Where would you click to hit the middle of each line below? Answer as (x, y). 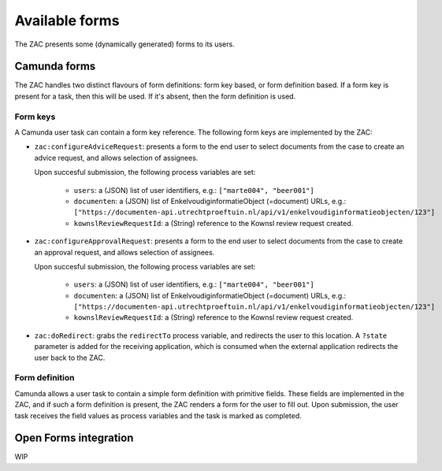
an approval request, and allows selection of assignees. (124, 252)
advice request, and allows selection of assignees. (116, 158)
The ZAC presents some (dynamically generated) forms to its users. (125, 44)
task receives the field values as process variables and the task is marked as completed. (158, 415)
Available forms (67, 20)
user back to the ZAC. (70, 358)
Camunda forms (55, 67)
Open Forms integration (74, 438)
